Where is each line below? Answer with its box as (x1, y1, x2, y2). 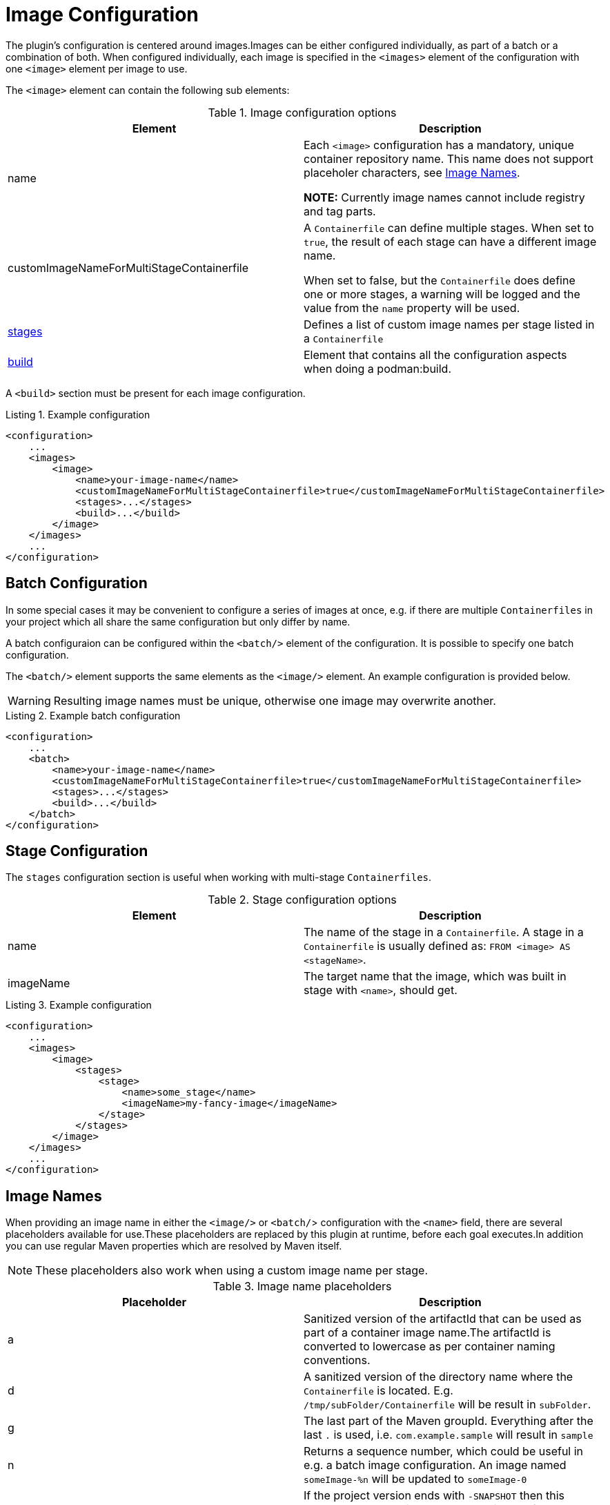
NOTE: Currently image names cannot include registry (304, 190, 585, 204)
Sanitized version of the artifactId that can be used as (304, 1312, 582, 1326)
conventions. (304, 1353, 371, 1368)
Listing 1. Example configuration (6, 408, 150, 420)
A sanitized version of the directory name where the (304, 1370, 573, 1384)
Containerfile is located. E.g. (304, 1383, 453, 1398)
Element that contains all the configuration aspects (304, 347, 567, 362)
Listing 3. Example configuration (6, 999, 152, 1011)
